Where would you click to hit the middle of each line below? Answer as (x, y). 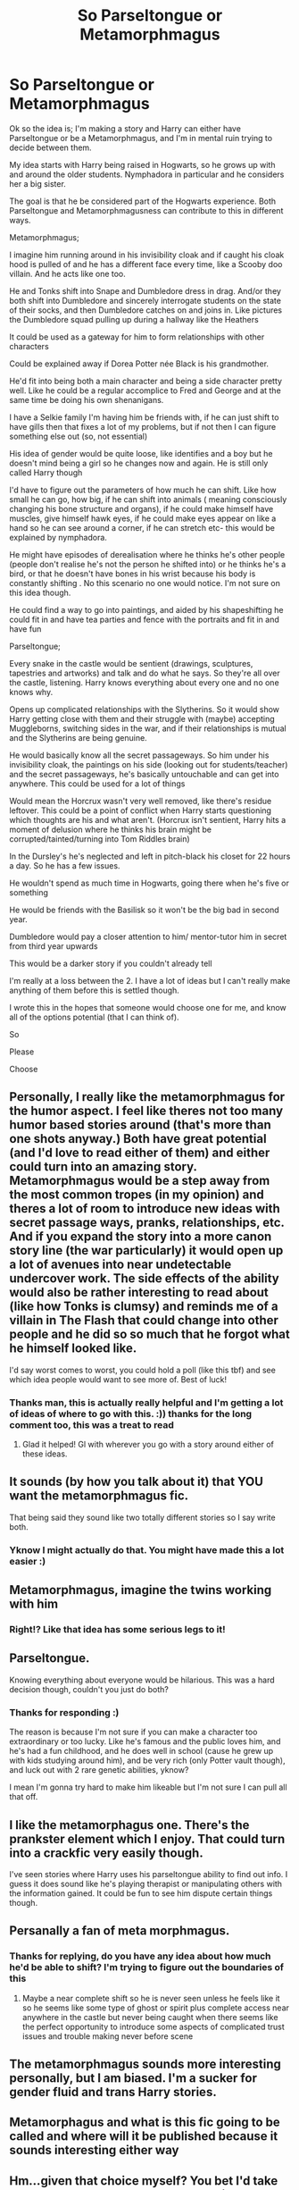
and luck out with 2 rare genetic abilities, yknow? (99, 1770)
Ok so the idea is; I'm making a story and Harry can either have (125, 128)
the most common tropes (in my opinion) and (137, 1195)
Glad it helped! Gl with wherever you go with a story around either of (148, 1445)
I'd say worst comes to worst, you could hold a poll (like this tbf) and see (143, 1370)
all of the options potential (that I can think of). (95, 1017)
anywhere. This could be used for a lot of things (97, 784)
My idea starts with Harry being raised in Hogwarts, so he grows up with (142, 164)
